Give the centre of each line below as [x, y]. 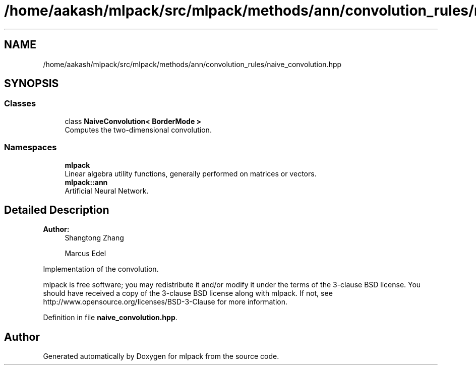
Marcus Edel [85, 254]
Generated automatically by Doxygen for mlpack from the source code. [161, 356]
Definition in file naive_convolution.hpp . [110, 318]
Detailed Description [57, 210]
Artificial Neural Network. [107, 191]
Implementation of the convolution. [101, 269]
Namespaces [31, 147]
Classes [20, 104]
